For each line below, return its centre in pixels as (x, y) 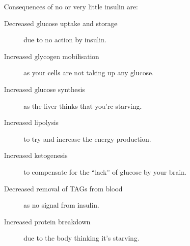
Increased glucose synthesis (44, 89)
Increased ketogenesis (36, 155)
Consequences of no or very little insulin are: (71, 6)
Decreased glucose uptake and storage (61, 23)
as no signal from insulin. (61, 205)
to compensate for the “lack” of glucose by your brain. (105, 171)
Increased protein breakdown (47, 221)
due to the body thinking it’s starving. (81, 238)
